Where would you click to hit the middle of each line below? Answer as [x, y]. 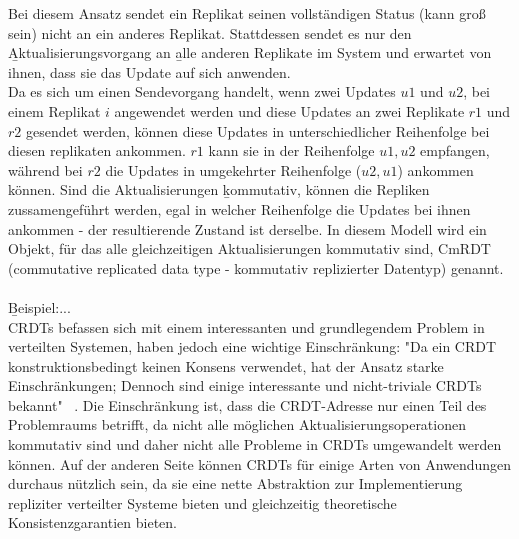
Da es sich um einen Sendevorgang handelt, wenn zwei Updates [202, 91]
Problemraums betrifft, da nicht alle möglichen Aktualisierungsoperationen [237, 424]
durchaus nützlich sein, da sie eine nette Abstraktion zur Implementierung [235, 483]
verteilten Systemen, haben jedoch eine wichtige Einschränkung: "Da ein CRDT [252, 346]
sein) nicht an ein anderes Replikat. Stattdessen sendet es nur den [210, 32]
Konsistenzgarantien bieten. [92, 522]
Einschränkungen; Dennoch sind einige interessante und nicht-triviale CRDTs [245, 385]
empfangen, [455, 150]
